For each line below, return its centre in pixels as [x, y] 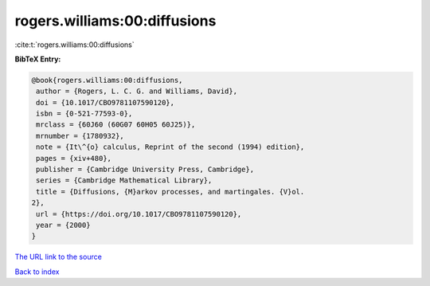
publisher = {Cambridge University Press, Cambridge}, [145, 170]
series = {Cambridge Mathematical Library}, [124, 180]
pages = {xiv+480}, [74, 158]
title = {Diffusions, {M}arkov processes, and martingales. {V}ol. [170, 192]
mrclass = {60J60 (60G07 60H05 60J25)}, [116, 125]
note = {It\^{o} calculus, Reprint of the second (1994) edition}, [170, 147]
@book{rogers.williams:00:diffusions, [107, 80]
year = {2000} [63, 225]
